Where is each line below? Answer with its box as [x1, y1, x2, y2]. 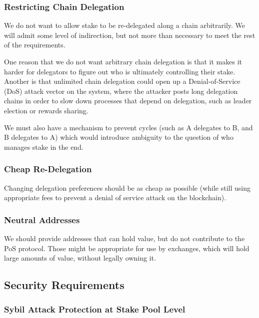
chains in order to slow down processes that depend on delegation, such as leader [4, 95, 252, 106]
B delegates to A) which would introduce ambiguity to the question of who [4, 132, 233, 142]
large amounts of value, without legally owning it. [4, 253, 156, 263]
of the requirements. [4, 39, 65, 50]
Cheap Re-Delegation [4, 163, 92, 175]
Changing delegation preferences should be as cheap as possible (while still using [4, 182, 251, 193]
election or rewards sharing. [4, 105, 88, 115]
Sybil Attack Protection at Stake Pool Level [4, 303, 185, 316]
